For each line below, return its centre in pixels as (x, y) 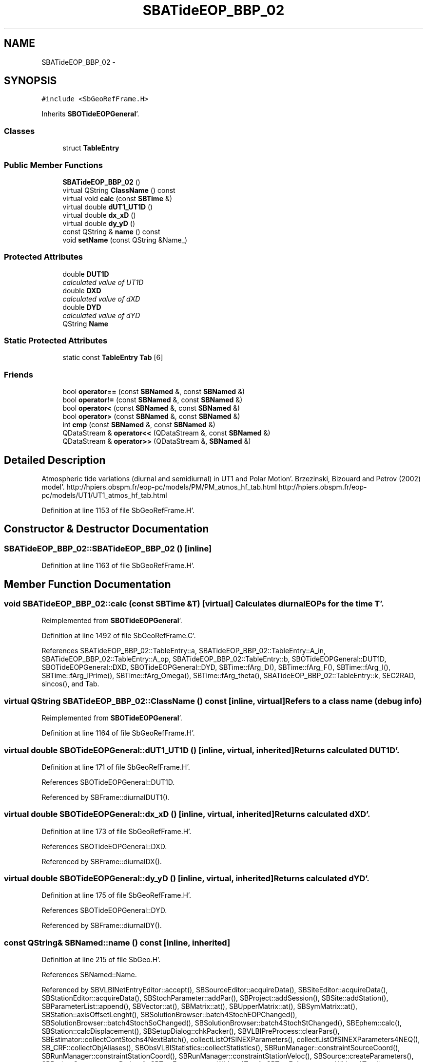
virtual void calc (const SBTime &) (117, 198)
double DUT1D (86, 274)
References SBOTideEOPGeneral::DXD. (104, 846)
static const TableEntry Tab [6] (113, 358)
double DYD (82, 307)
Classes (19, 131)
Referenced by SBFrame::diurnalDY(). (102, 926)
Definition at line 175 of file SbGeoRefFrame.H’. (116, 895)
